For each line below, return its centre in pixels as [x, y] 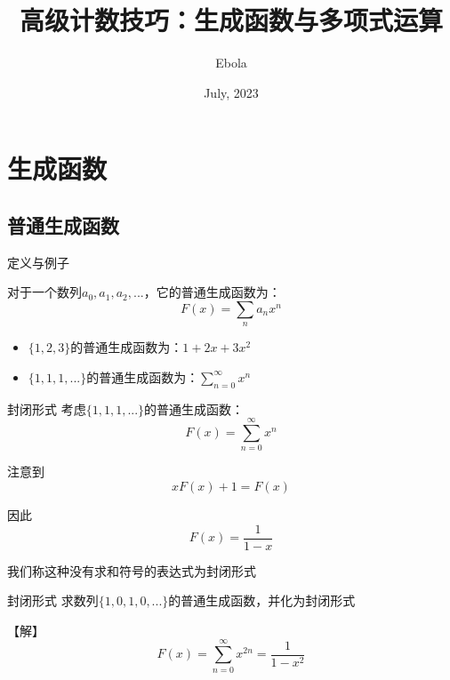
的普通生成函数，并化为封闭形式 [262, 600]
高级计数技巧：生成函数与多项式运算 [231, 20]
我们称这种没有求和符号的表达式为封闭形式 [132, 570]
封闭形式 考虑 [47, 408]
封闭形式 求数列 [53, 600]
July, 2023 [231, 92]
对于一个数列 [44, 292]
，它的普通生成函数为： [212, 292]
